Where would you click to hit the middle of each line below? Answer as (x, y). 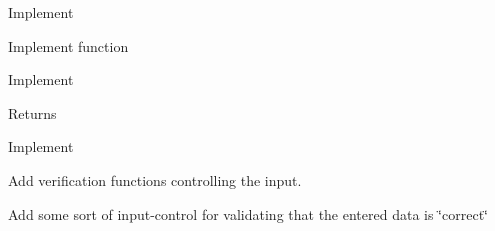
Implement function (68, 45)
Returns (32, 112)
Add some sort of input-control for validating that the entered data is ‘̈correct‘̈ (248, 213)
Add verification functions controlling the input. (155, 179)
